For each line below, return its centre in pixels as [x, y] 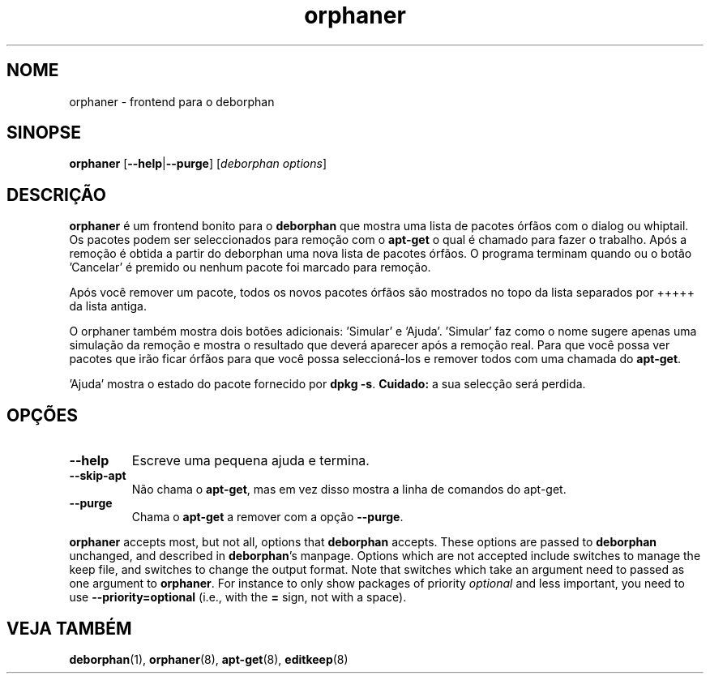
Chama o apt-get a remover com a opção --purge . [267, 517]
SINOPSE [44, 133]
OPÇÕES [43, 415]
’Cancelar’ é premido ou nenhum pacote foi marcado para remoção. [250, 267]
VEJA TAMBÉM [69, 628]
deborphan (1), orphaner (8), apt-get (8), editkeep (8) [209, 659]
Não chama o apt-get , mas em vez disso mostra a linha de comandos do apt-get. [349, 490]
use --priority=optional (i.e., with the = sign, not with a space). [238, 597]
